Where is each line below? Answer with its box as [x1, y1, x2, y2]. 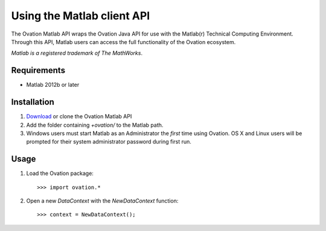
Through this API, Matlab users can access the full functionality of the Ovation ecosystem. [11, 38, 236, 45]
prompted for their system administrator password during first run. [26, 138, 191, 145]
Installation [11, 97, 54, 107]
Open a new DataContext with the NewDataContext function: [26, 197, 179, 204]
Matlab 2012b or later [26, 81, 80, 89]
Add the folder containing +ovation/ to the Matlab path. [26, 121, 164, 128]
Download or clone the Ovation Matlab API [26, 113, 132, 120]
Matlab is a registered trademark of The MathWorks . [11, 49, 143, 57]
